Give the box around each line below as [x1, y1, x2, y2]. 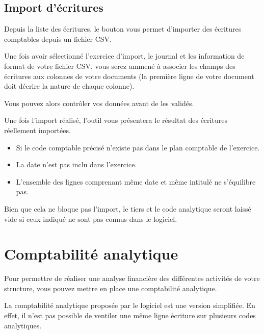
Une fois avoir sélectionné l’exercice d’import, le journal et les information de [4, 50, 245, 61]
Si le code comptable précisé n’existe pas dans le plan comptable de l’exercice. [16, 142, 260, 152]
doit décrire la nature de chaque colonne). [4, 81, 135, 91]
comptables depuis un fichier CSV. [4, 33, 112, 44]
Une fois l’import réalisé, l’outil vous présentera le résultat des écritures [4, 115, 227, 125]
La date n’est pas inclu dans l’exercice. [16, 159, 137, 170]
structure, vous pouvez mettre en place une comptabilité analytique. [4, 282, 217, 293]
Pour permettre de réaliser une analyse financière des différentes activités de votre [4, 273, 260, 284]
